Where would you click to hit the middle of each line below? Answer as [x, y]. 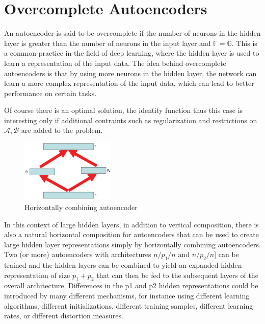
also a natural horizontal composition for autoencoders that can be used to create [131, 234]
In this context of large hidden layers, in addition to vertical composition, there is [131, 224]
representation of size [37, 275]
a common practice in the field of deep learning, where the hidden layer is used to [132, 53]
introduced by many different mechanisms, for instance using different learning [127, 296]
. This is [244, 43]
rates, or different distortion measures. [64, 316]
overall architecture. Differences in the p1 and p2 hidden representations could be [131, 285]
